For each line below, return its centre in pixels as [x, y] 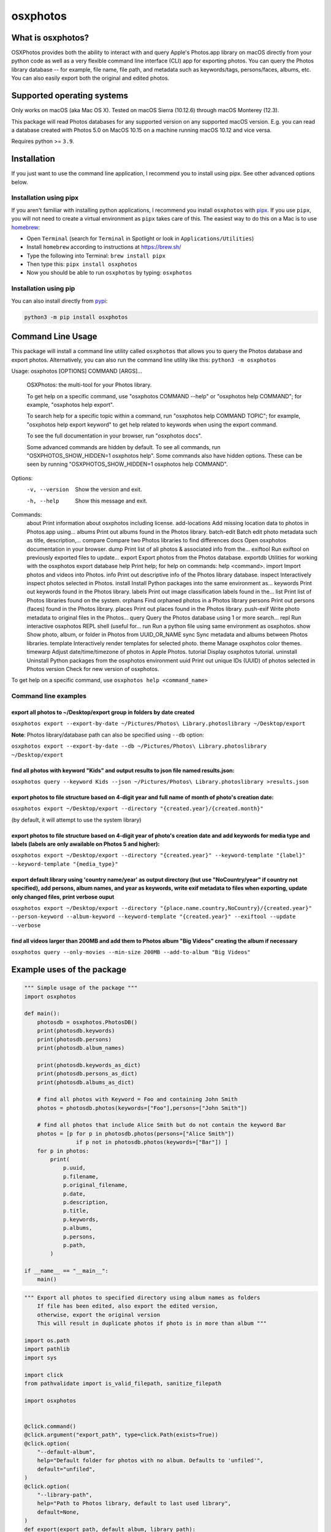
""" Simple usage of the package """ [81, 988]
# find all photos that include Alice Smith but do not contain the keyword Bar [162, 1125]
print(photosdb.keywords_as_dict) [89, 1065]
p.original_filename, [95, 1185]
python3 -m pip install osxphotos [76, 317]
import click [44, 1375]
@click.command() [50, 1426]
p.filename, [81, 1176]
